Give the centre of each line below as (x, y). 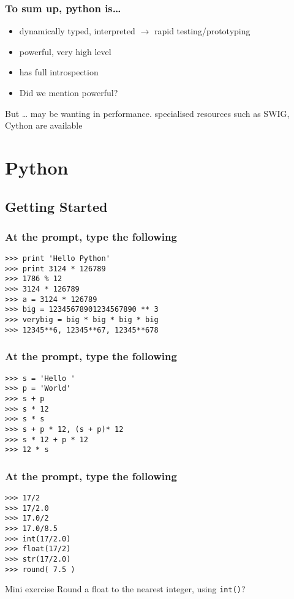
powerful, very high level (65, 51)
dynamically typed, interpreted (77, 31)
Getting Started (56, 206)
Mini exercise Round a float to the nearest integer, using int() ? (125, 589)
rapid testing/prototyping (202, 31)
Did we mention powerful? (69, 92)
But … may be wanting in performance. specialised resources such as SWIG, (147, 113)
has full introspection (59, 72)
